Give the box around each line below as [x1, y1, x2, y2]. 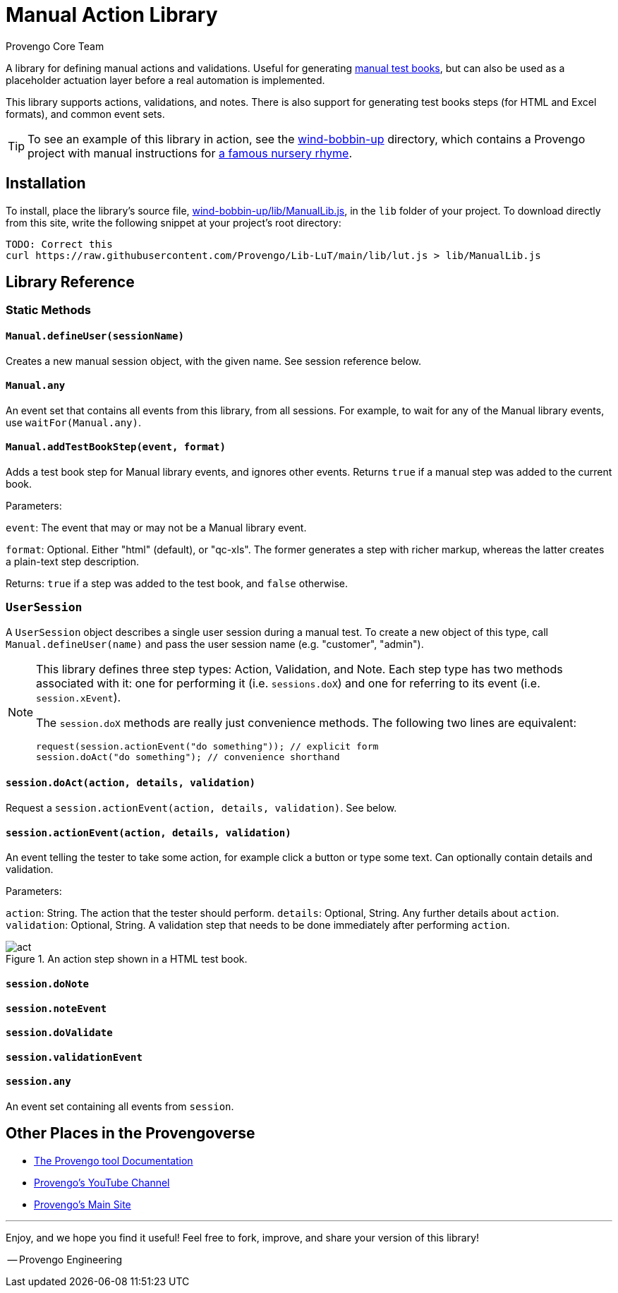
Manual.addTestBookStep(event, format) [6, 441, 226, 453]
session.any [6, 1076, 71, 1088]
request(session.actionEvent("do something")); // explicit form [36, 740, 379, 752]
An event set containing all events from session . [6, 1100, 234, 1112]
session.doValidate [6, 1027, 113, 1039]
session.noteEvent [6, 1002, 107, 1014]
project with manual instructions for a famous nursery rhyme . [28, 145, 353, 160]
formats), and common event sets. [6, 107, 165, 120]
